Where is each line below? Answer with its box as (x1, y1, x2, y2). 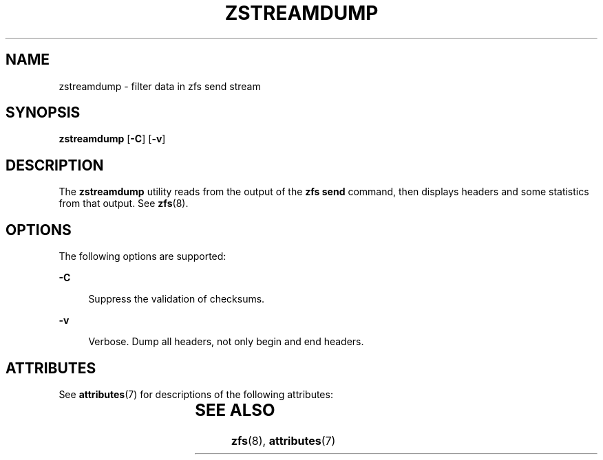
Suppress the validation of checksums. (88, 293, 265, 305)
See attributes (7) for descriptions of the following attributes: (59, 388, 333, 400)
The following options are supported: (59, 250, 226, 263)
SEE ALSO (195, 399, 275, 420)
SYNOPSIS (6, 104, 81, 122)
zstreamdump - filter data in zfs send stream (59, 80, 261, 92)
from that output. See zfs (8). (59, 197, 189, 210)
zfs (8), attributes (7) (231, 433, 336, 448)
